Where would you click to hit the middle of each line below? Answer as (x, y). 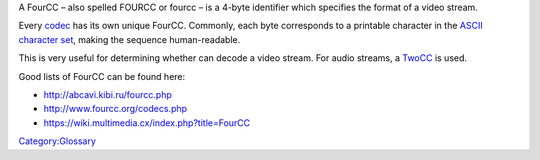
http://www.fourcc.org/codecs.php (115, 109)
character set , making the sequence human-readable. (129, 39)
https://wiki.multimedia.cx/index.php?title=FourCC (147, 122)
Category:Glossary (57, 141)
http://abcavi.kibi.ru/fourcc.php (107, 94)
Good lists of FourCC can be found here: (102, 76)
